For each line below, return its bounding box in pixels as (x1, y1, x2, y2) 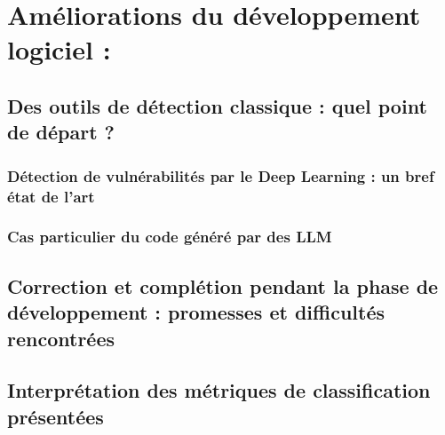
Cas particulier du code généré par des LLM (7, 225, 332, 248)
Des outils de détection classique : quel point (7, 91, 427, 119)
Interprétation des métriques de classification (7, 376, 431, 404)
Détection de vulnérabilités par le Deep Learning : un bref (7, 164, 434, 186)
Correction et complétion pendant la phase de (7, 272, 439, 299)
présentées (7, 402, 104, 430)
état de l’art (7, 185, 95, 207)
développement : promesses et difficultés (7, 298, 385, 326)
